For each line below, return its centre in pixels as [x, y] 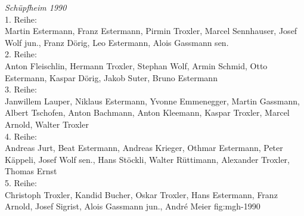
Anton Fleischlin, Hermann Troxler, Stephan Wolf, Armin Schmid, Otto [136, 65]
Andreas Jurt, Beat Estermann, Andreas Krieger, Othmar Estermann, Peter [144, 148]
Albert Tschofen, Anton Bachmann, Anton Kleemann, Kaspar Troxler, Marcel [147, 112]
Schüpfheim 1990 [36, 7]
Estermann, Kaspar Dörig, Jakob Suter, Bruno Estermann [111, 77]
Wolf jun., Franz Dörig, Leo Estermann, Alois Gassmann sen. [117, 42]
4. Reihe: [21, 136]
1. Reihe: [21, 19]
